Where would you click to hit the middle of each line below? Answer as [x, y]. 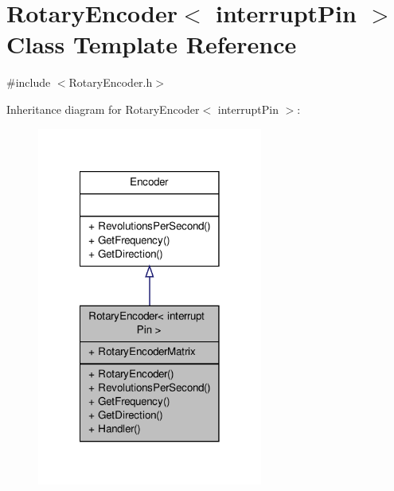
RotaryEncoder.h [111, 82]
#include [29, 82]
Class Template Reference [152, 44]
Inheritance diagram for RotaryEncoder [103, 109]
